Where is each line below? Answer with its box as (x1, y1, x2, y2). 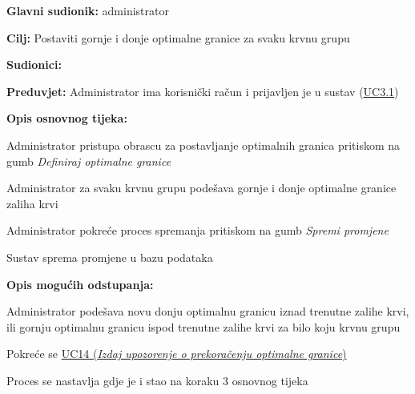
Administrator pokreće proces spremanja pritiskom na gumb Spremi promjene (6, 222, 389, 239)
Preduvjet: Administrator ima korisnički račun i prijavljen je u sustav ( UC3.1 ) (6, 82, 399, 99)
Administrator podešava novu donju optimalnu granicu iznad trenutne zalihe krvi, (6, 303, 409, 320)
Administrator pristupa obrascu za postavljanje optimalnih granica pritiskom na (6, 136, 401, 153)
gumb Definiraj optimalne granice (6, 152, 171, 169)
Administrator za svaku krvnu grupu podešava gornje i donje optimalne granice (6, 179, 397, 196)
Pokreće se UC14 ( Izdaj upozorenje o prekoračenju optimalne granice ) (6, 345, 347, 362)
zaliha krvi (6, 195, 58, 211)
